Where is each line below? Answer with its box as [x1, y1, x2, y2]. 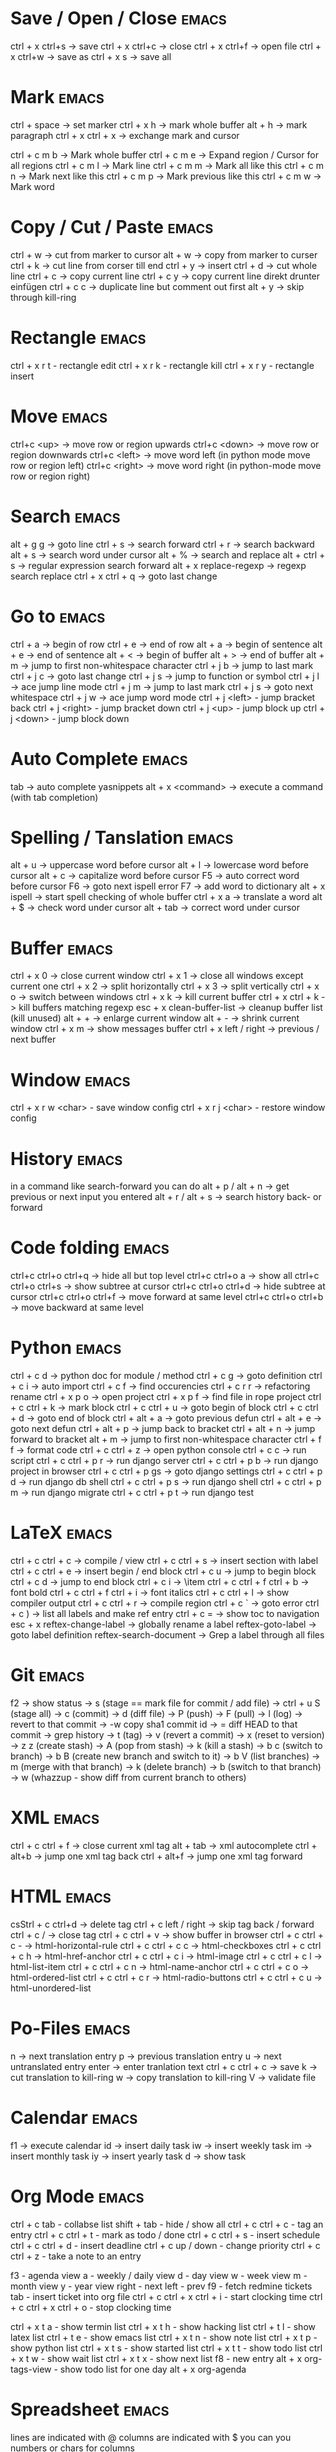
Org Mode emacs [10, 2185, 145, 2207]
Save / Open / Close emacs [10, 7, 227, 30]
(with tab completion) [10, 791, 99, 803]
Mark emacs [10, 86, 105, 109]
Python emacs [10, 1337, 122, 1359]
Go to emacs [10, 605, 106, 627]
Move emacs [10, 405, 108, 427]
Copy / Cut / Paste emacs [10, 216, 214, 239]
